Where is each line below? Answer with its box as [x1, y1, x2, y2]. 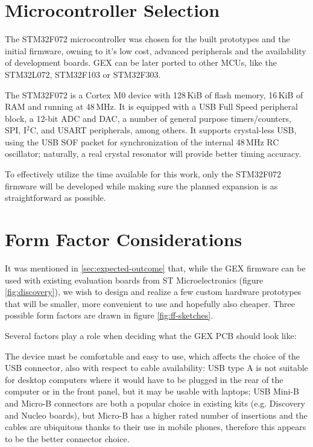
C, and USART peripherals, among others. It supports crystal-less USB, [30, 124, 297, 136]
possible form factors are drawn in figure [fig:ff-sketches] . [5, 309, 213, 322]
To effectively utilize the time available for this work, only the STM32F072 [5, 168, 282, 180]
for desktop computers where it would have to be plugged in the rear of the [5, 373, 283, 385]
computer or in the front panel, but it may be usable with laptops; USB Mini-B [5, 385, 299, 398]
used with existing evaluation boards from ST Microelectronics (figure [5, 273, 264, 286]
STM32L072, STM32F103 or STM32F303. [5, 68, 161, 80]
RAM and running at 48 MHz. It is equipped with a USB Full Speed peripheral [5, 100, 298, 113]
